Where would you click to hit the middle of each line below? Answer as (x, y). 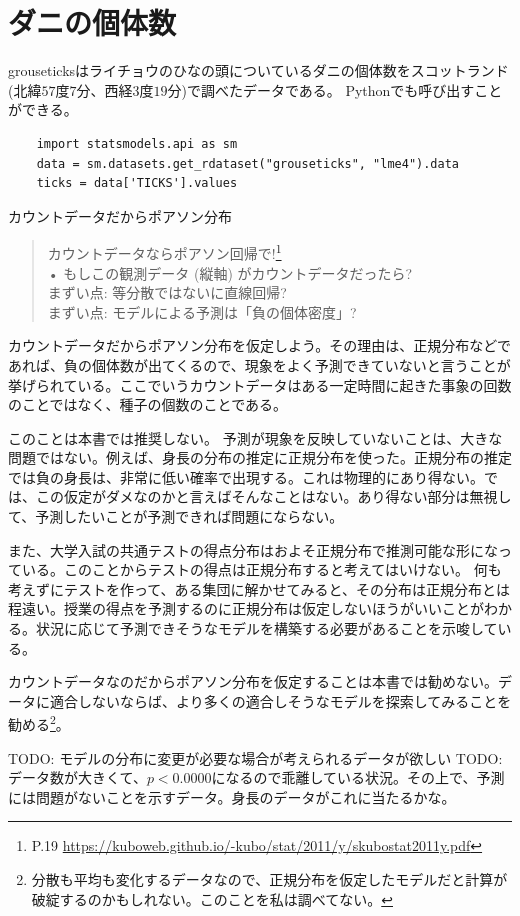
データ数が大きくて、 (77, 777)
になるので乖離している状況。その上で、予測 (358, 777)
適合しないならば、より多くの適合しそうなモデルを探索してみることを (280, 700)
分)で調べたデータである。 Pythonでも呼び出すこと (335, 89)
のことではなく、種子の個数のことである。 (148, 404)
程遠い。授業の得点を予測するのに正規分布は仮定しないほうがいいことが (246, 608)
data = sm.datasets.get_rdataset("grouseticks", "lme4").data (248, 163)
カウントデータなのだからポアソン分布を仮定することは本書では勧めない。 (253, 681)
